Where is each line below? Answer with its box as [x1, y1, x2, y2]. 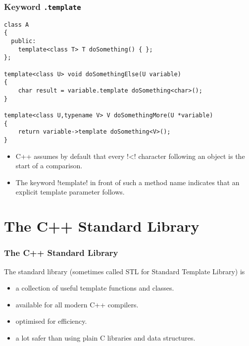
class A [4, 21, 29, 28]
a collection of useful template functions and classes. [15, 283, 174, 293]
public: [11, 38, 36, 45]
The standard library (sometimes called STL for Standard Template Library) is [4, 266, 245, 276]
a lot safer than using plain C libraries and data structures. [15, 332, 196, 343]
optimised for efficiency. [15, 316, 87, 326]
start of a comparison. [15, 160, 83, 171]
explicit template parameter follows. [15, 187, 125, 197]
